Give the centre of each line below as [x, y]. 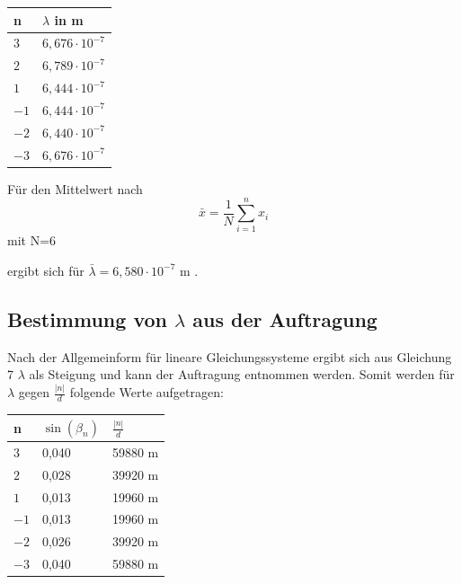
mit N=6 [32, 240]
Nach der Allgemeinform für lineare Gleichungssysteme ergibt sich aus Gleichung [230, 356]
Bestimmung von [87, 319]
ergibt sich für [46, 270]
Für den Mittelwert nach [75, 188]
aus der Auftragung [285, 319]
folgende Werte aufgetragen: [147, 392]
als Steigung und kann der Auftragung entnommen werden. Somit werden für [242, 374]
